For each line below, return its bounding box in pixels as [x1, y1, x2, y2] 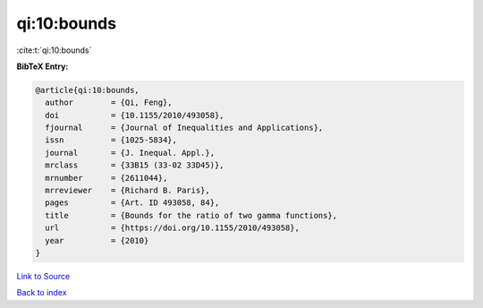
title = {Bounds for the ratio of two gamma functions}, [45, 210, 338, 220]
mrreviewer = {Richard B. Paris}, [45, 185, 210, 196]
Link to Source [16, 270, 71, 281]
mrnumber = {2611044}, [45, 173, 168, 183]
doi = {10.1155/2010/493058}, [45, 110, 225, 120]
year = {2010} [45, 235, 149, 245]
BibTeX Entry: [16, 61, 69, 72]
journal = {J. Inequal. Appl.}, [45, 148, 215, 158]
